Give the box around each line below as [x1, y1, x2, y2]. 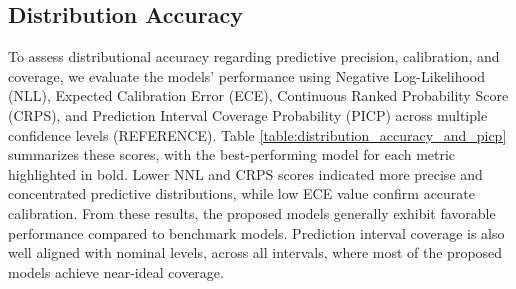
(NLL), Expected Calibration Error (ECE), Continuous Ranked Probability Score [8, 85, 509, 106]
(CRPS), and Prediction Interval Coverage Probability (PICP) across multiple [8, 104, 488, 125]
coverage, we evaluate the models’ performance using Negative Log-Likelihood [8, 65, 486, 86]
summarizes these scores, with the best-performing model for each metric [8, 144, 456, 165]
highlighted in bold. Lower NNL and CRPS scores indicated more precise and [8, 163, 483, 184]
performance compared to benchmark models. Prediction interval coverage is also [8, 222, 505, 243]
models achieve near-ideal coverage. [8, 261, 224, 282]
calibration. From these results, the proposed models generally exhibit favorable [8, 202, 496, 223]
